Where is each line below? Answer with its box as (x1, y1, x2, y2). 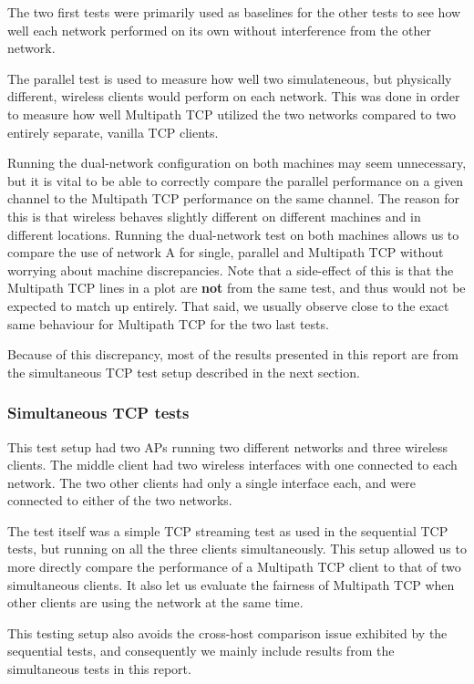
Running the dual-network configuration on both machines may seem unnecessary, (7, 153, 467, 172)
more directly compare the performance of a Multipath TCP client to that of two (7, 557, 461, 576)
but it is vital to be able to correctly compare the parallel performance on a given (7, 171, 464, 190)
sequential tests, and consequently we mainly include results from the (7, 641, 395, 660)
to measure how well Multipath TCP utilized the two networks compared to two (7, 104, 456, 123)
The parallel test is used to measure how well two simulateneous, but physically (7, 68, 452, 88)
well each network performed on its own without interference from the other (7, 20, 432, 39)
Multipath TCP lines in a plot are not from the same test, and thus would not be (7, 278, 466, 297)
